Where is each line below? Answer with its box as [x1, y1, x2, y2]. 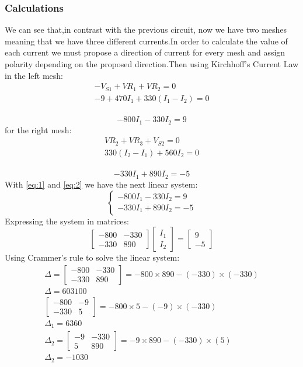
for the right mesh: [5, 123, 72, 136]
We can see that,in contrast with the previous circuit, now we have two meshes [5, 23, 287, 36]
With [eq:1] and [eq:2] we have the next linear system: [5, 178, 198, 190]
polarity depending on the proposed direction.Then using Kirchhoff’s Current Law [5, 58, 299, 70]
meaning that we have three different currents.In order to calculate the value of [5, 34, 288, 47]
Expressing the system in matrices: [5, 214, 129, 227]
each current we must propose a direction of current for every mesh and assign [5, 46, 285, 58]
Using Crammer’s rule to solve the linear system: [5, 251, 180, 264]
